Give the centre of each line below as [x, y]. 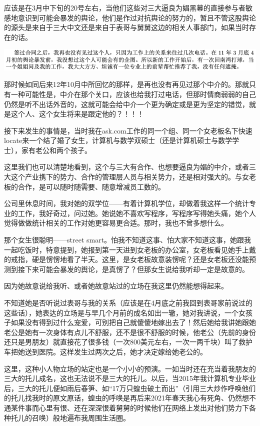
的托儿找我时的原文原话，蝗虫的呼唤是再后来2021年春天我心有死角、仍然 [123, 398]
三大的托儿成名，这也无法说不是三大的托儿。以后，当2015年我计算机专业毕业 [130, 378]
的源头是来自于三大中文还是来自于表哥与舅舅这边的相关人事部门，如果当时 [126, 27]
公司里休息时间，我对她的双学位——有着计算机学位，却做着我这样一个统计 [126, 203]
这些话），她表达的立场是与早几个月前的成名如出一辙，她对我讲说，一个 [121, 312]
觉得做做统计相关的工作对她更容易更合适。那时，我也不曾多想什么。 [116, 223]
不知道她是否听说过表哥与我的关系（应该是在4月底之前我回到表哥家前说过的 [128, 303]
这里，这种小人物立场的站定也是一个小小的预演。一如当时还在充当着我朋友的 [130, 368]
